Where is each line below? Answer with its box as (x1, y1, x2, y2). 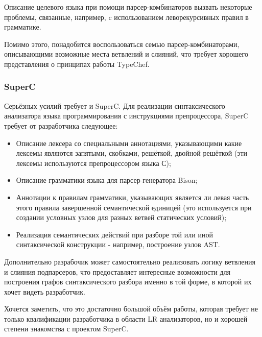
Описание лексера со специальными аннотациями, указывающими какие (16, 137, 242, 148)
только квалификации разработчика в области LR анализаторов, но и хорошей (4, 313, 248, 324)
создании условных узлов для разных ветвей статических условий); (16, 212, 227, 223)
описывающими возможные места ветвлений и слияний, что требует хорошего (4, 49, 248, 59)
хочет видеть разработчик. (4, 286, 85, 297)
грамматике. (4, 21, 41, 32)
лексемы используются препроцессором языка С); (16, 157, 171, 168)
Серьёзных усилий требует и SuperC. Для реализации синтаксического (4, 100, 225, 111)
